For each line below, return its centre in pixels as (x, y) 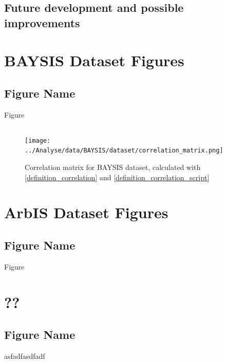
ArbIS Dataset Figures (86, 212)
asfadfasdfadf (25, 356)
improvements (42, 22)
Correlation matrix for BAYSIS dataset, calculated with (113, 167)
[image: (38, 140)
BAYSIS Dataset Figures (94, 60)
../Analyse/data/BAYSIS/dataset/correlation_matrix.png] (124, 151)
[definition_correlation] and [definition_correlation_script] (117, 177)
